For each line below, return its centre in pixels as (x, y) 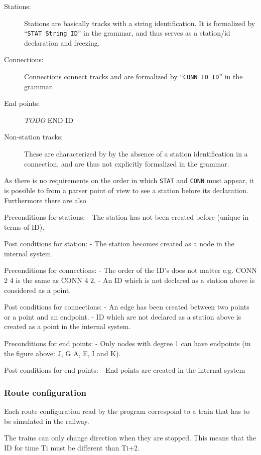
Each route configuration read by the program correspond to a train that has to (127, 411)
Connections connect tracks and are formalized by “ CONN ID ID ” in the (134, 77)
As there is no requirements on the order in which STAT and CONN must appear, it (129, 180)
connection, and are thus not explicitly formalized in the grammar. (127, 163)
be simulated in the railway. (47, 421)
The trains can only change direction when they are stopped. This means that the (130, 438)
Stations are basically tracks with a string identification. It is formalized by (140, 23)
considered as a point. (38, 290)
